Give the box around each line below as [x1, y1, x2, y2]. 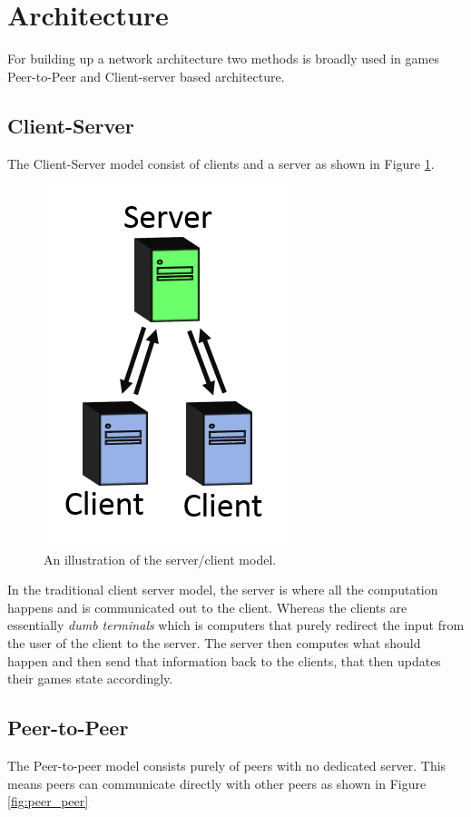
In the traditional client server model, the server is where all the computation [7, 580, 438, 599]
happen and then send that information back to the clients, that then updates [7, 651, 441, 670]
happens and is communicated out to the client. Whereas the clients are [7, 597, 407, 616]
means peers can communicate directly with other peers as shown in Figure [7, 773, 427, 792]
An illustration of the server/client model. [44, 549, 277, 568]
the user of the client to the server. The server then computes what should [7, 634, 421, 653]
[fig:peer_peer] [7, 792, 89, 811]
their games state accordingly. [7, 669, 173, 688]
